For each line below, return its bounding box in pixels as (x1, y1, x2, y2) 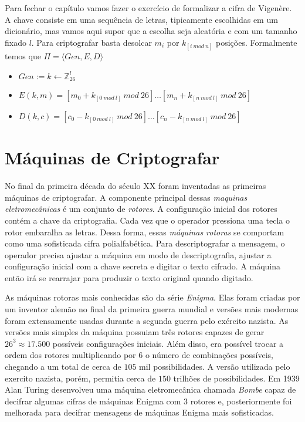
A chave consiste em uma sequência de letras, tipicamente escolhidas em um (5, 13, 278, 25)
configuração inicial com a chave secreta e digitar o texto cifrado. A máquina (5, 260, 280, 272)
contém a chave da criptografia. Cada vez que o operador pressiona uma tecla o (5, 214, 290, 226)
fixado (5, 36, 26, 48)
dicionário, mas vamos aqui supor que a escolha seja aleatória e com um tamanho (5, 25, 297, 37)
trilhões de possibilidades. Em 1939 (173, 372, 300, 384)
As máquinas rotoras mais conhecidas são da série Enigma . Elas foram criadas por (5, 291, 300, 303)
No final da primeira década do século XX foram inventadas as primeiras (5, 180, 266, 192)
